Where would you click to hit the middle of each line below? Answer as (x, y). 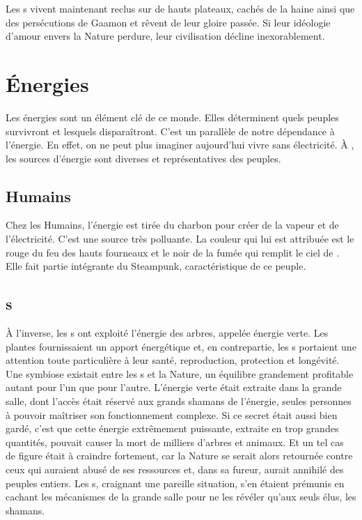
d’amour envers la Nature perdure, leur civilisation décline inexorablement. (165, 36)
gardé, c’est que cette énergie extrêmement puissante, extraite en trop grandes (172, 428)
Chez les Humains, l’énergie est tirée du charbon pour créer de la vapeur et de (172, 225)
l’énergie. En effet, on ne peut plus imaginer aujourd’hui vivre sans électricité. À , (180, 145)
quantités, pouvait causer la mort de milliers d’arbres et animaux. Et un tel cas (175, 442)
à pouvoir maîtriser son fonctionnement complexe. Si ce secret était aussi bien (172, 414)
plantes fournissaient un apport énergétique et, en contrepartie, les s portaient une (181, 346)
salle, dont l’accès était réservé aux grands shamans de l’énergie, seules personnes (179, 401)
